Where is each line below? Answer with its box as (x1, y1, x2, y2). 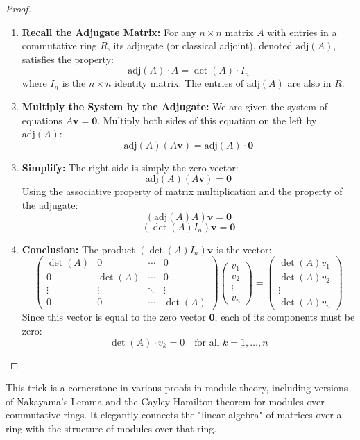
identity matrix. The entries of (114, 76, 244, 90)
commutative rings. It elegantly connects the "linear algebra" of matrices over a (6, 407, 342, 422)
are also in (287, 76, 332, 90)
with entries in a (267, 24, 337, 39)
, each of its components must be (214, 310, 355, 324)
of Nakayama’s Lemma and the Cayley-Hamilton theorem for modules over (6, 394, 325, 408)
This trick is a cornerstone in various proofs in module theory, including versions (6, 380, 348, 395)
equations (22, 112, 62, 127)
